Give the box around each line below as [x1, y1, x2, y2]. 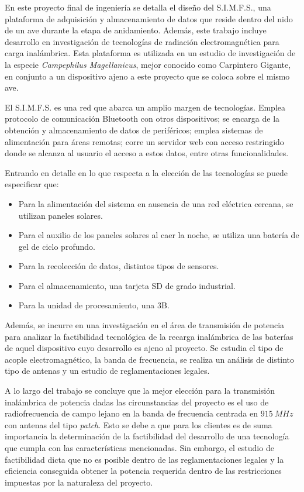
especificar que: [5, 178, 59, 190]
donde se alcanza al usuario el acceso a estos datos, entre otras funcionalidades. [5, 147, 289, 159]
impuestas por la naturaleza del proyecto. [5, 476, 153, 488]
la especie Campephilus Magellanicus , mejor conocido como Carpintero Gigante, [5, 58, 291, 70]
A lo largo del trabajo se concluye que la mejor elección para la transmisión [5, 384, 275, 397]
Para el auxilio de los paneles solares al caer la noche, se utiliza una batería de [18, 229, 299, 241]
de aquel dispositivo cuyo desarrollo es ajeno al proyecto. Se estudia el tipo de [5, 342, 284, 354]
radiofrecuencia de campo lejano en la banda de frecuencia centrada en [5, 407, 258, 419]
